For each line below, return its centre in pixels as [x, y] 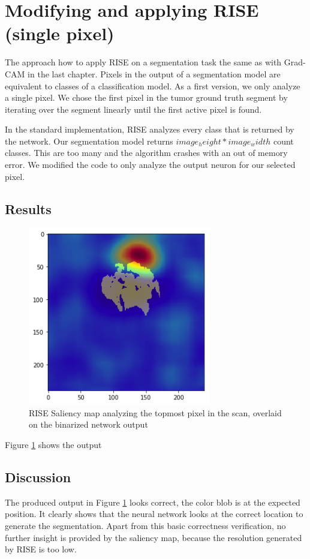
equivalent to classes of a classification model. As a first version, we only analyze [153, 85]
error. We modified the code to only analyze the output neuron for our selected [150, 165]
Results [28, 208]
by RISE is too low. [41, 549]
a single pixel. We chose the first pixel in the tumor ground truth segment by [146, 97]
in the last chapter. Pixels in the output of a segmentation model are [154, 73]
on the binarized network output [88, 424]
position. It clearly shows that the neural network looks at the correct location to [154, 514]
